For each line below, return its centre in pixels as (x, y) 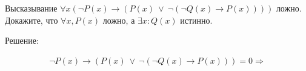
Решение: (22, 40)
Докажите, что (32, 20)
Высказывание (31, 8)
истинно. (196, 20)
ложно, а (119, 20)
